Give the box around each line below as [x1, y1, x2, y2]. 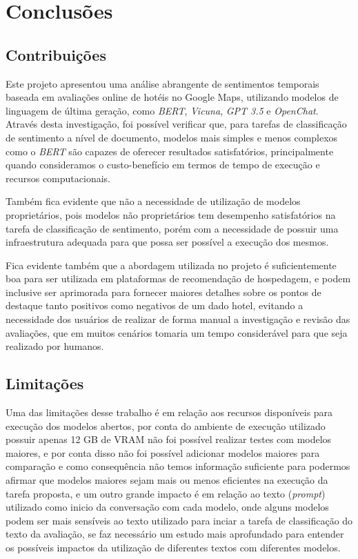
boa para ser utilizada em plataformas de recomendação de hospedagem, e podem [6, 271, 351, 286]
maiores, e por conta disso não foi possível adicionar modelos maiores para [6, 445, 320, 460]
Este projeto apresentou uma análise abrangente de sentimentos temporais [6, 76, 319, 90]
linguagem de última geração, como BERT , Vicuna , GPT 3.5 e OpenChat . [6, 103, 319, 117]
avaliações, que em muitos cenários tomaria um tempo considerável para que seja [6, 325, 348, 340]
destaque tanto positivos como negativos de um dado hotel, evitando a [6, 298, 304, 313]
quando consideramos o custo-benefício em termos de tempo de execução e [6, 157, 320, 172]
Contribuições [6, 43, 106, 65]
